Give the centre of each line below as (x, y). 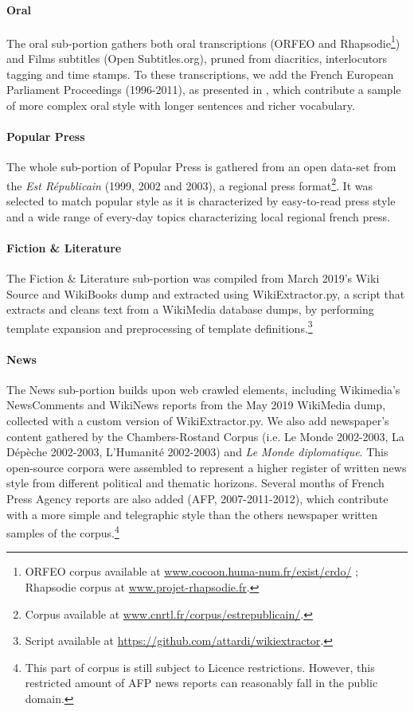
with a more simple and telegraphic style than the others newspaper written (192, 514)
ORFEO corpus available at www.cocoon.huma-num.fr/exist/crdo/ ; (191, 571)
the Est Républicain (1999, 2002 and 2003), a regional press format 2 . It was (189, 184)
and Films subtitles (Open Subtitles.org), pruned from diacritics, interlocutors (197, 59)
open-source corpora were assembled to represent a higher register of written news (207, 467)
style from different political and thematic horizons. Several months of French (195, 483)
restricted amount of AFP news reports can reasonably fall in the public (201, 683)
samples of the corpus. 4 (63, 531)
